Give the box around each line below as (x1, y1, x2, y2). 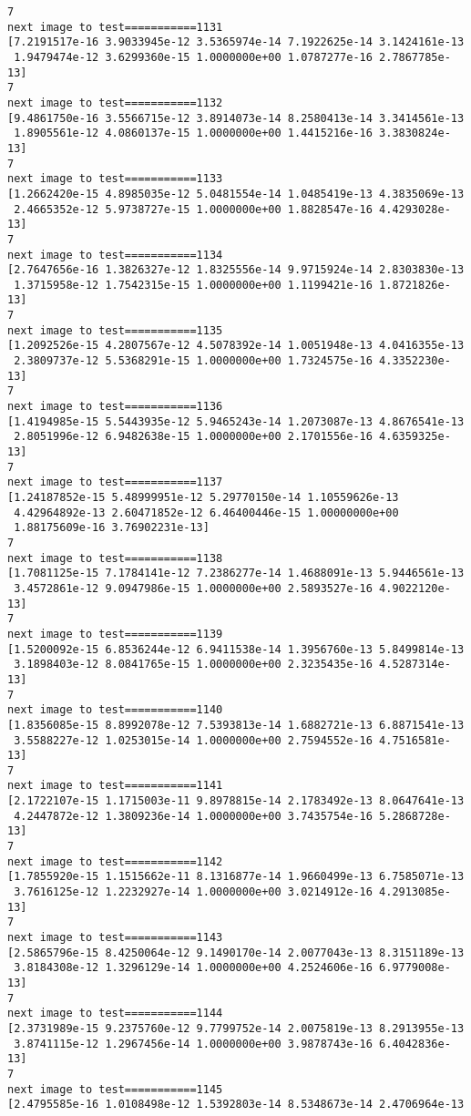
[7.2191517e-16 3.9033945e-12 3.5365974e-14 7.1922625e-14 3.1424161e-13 (7, 36, 465, 49)
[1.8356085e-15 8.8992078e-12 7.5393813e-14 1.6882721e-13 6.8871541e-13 (7, 718, 465, 732)
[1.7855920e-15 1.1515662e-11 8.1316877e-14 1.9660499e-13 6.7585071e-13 (7, 870, 465, 884)
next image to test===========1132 (7, 96, 223, 109)
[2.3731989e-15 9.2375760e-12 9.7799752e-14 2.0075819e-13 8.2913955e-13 (7, 1021, 465, 1035)
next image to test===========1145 (7, 1082, 223, 1096)
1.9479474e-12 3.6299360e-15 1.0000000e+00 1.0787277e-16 (14, 50, 373, 64)
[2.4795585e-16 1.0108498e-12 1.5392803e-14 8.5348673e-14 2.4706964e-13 (7, 1098, 465, 1111)
